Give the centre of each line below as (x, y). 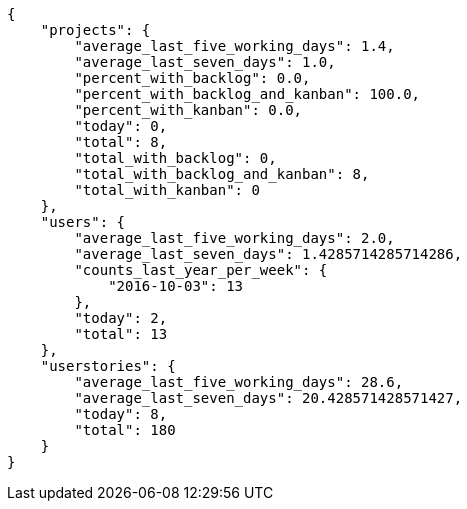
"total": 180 (125, 430)
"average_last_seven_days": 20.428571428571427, (268, 398)
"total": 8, (121, 142)
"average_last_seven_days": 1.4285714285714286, (268, 254)
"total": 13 (121, 334)
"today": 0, (121, 126)
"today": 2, (121, 318)
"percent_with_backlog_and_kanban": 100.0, (247, 94)
